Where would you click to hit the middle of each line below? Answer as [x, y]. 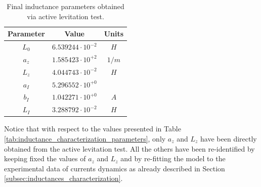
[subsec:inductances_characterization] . [63, 178]
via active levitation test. [66, 16]
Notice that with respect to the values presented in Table [93, 129]
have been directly [229, 138]
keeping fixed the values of [45, 158]
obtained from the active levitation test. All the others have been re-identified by [129, 148]
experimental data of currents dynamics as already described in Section [115, 168]
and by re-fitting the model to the [173, 158]
